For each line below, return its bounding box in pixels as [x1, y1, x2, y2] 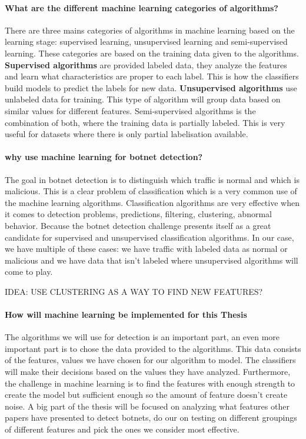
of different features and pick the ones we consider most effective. [5, 423, 240, 435]
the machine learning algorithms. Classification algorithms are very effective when [5, 196, 300, 208]
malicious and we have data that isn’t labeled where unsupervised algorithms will [5, 254, 298, 266]
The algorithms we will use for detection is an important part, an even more [5, 331, 280, 343]
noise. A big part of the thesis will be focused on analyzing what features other [5, 400, 290, 412]
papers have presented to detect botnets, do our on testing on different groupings [5, 411, 297, 424]
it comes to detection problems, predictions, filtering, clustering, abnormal [5, 208, 272, 220]
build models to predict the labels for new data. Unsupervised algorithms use [5, 81, 297, 94]
